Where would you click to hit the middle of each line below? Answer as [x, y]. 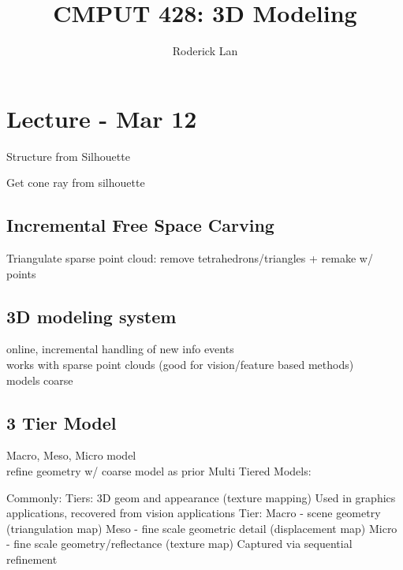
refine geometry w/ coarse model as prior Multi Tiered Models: [159, 471]
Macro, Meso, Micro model [71, 455]
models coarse [40, 380]
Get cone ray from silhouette [76, 183]
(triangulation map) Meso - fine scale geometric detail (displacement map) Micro [202, 528]
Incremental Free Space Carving [140, 225]
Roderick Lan [205, 51]
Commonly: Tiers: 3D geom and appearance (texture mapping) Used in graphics [201, 497]
